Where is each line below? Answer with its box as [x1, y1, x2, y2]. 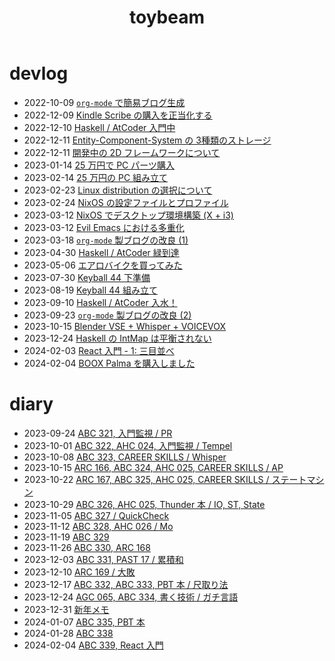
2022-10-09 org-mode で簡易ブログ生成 [23, 96, 186, 108]
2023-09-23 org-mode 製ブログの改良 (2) [23, 309, 192, 321]
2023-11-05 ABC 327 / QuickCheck [23, 509, 170, 521]
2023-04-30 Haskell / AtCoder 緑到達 [23, 246, 180, 258]
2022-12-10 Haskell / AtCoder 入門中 [23, 121, 176, 133]
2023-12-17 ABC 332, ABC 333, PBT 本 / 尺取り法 [23, 578, 229, 590]
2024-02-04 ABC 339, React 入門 [23, 639, 164, 651]
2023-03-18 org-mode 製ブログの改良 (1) [23, 234, 189, 246]
